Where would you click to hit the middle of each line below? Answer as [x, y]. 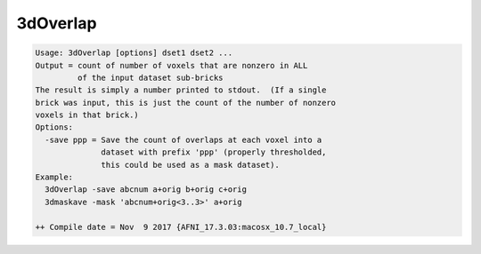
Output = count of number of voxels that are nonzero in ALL [171, 65]
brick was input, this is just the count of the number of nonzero [186, 103]
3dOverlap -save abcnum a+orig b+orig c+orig [146, 190]
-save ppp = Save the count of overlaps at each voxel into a [183, 139]
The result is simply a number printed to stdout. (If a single [181, 90]
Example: [54, 177]
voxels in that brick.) [87, 115]
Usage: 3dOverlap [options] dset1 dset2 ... [134, 53]
